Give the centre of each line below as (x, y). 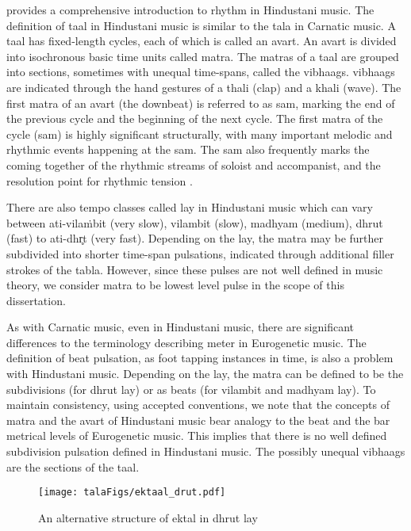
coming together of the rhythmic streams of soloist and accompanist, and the (194, 164)
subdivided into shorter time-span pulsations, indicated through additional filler (200, 253)
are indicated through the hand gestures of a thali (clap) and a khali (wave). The (204, 87)
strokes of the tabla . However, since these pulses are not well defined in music (195, 269)
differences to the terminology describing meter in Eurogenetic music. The (186, 342)
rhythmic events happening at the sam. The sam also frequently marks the (188, 149)
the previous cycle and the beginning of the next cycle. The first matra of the (195, 118)
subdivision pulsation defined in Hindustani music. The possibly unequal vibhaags (206, 451)
